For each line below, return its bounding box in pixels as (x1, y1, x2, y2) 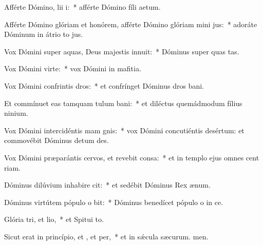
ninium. (4, 108, 28, 118)
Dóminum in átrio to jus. (4, 29, 83, 39)
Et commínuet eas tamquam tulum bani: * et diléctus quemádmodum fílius (4, 97, 242, 108)
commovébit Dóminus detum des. (4, 135, 109, 146)
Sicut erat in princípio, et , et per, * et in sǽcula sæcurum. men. (4, 231, 209, 241)
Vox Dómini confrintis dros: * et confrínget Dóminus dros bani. (4, 80, 204, 91)
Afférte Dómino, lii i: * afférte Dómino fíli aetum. (4, 2, 161, 12)
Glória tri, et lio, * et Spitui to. (4, 214, 104, 224)
